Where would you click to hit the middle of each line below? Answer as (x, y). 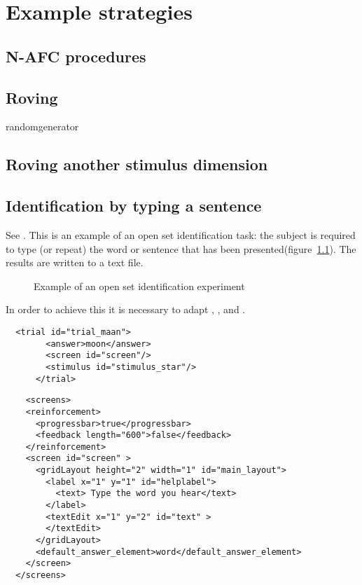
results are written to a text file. (75, 262)
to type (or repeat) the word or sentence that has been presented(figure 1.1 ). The (181, 248)
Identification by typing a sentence (134, 206)
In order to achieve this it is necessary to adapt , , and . (126, 309)
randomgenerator (42, 126)
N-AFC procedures (76, 56)
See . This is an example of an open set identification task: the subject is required (181, 234)
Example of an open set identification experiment (139, 285)
